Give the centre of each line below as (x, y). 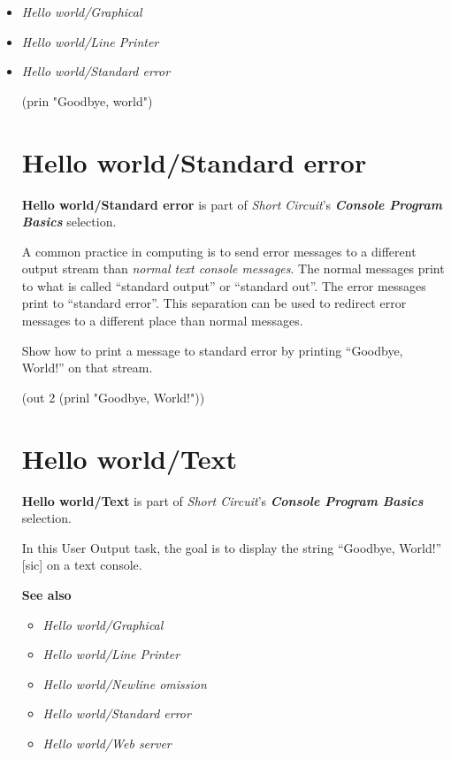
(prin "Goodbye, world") (87, 100)
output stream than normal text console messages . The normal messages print (233, 268)
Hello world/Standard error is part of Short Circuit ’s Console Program (232, 204)
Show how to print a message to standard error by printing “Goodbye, (212, 350)
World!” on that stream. (87, 368)
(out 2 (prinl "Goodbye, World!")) (113, 397)
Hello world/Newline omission (125, 683)
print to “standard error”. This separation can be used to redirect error (214, 303)
